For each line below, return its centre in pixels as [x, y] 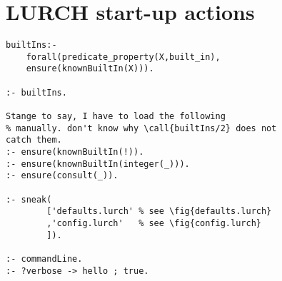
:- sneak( [29, 199]
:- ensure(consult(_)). [62, 176]
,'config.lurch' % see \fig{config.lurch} [154, 223]
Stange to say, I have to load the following [116, 117]
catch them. [34, 140]
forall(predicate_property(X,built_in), [123, 57]
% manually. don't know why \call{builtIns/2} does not [141, 128]
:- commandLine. [44, 259]
